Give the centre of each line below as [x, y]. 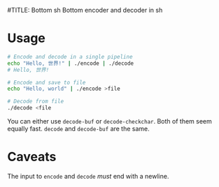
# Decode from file [36, 102]
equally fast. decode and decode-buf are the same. [79, 129]
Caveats [32, 157]
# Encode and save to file [47, 82]
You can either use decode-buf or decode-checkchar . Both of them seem [109, 121]
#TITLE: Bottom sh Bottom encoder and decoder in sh [85, 10]
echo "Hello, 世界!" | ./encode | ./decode [71, 63]
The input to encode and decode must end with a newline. [88, 176]
